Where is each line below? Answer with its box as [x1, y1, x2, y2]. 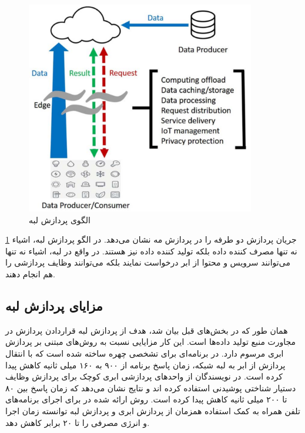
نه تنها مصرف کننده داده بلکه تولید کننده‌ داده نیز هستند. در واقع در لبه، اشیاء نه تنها [5, 244, 297, 257]
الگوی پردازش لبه [29, 213, 91, 226]
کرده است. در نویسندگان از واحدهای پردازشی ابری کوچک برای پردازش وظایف [5, 370, 283, 382]
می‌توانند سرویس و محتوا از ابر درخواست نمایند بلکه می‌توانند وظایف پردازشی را [5, 256, 290, 268]
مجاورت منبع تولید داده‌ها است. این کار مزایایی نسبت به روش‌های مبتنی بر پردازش [5, 335, 296, 348]
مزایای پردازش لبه [5, 297, 103, 315]
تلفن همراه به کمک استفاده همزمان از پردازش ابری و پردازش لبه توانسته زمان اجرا [5, 405, 300, 417]
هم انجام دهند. [5, 268, 55, 280]
